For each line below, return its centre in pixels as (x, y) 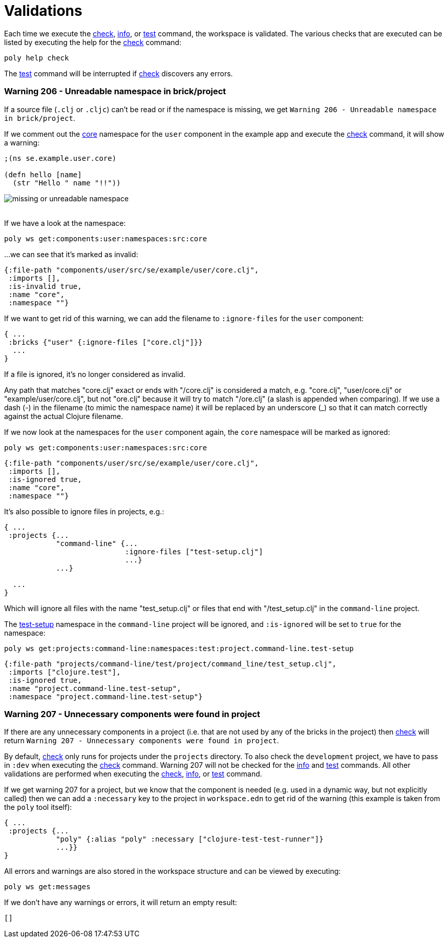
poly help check (37, 58)
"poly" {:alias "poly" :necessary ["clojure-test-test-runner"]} (190, 839)
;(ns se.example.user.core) (60, 158)
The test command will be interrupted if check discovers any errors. (119, 73)
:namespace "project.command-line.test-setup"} (105, 696)
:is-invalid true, (45, 286)
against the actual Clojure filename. (64, 416)
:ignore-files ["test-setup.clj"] (194, 551)
